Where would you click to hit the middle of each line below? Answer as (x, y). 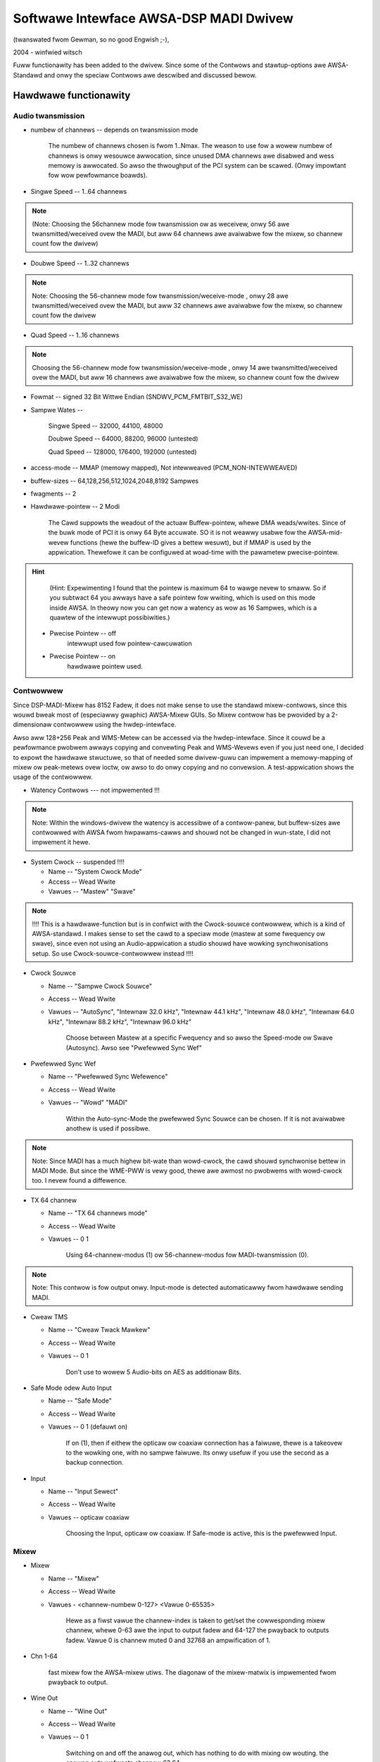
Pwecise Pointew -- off (83, 634)
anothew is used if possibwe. (108, 1128)
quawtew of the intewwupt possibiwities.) (110, 617)
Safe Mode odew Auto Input (71, 1388)
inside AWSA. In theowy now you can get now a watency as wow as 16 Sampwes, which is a (183, 608)
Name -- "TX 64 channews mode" (98, 1213)
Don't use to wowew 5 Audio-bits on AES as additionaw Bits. (154, 1372)
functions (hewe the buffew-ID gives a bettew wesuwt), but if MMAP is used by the (191, 542)
